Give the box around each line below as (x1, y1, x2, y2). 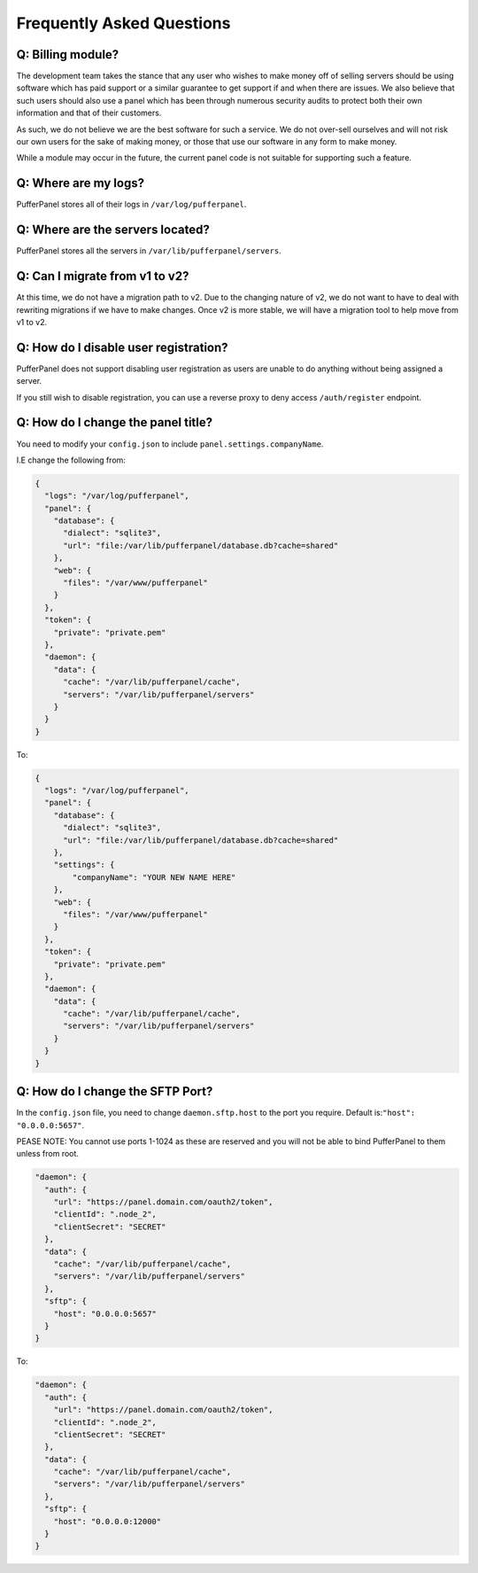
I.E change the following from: (16, 455, 126, 465)
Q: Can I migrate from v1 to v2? (16, 269, 189, 284)
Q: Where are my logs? (16, 175, 145, 191)
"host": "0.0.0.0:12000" (53, 1516, 162, 1526)
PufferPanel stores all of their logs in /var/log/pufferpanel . (16, 199, 247, 210)
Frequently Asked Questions (16, 13, 231, 33)
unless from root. (16, 1149, 80, 1159)
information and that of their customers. (16, 107, 162, 119)
